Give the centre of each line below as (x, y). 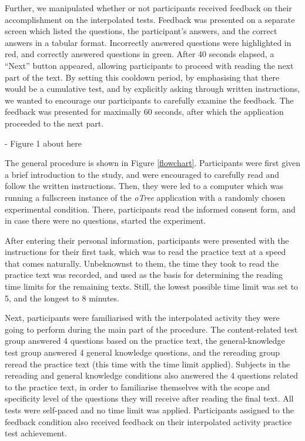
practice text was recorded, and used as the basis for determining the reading (144, 275)
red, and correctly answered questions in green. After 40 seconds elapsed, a (140, 54)
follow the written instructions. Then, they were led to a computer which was (144, 186)
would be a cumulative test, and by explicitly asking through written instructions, (152, 89)
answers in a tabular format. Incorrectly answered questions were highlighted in (148, 42)
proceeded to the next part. (54, 123)
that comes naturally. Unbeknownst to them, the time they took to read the (142, 263)
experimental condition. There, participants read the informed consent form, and (150, 209)
